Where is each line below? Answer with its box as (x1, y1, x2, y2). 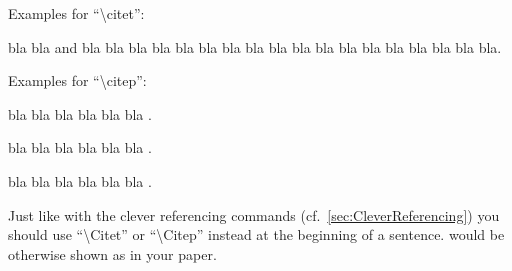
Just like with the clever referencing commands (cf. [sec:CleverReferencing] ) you (8, 204, 500, 225)
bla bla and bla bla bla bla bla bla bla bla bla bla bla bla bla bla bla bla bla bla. (8, 36, 502, 57)
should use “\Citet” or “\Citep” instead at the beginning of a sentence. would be (8, 224, 505, 245)
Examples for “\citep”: (8, 70, 147, 91)
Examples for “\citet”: (8, 3, 145, 23)
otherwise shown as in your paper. (8, 243, 217, 264)
